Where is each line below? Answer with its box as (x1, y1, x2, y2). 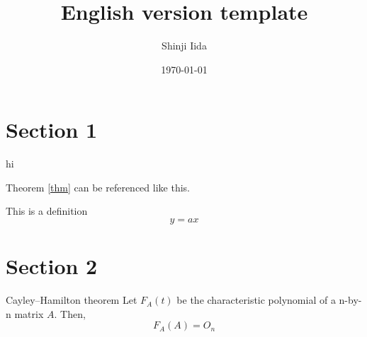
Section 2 (6, 252, 98, 280)
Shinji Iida (162, 38, 207, 53)
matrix (14, 306, 44, 321)
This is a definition (6, 203, 88, 218)
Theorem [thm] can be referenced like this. (6, 179, 190, 194)
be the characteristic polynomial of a (176, 292, 336, 307)
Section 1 (6, 115, 98, 144)
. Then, (54, 306, 86, 321)
